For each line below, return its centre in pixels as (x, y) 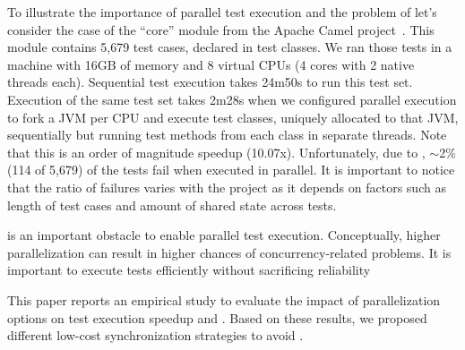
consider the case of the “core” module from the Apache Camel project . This (221, 29)
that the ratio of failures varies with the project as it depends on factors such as (227, 187)
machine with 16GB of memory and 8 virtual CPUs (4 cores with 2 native (211, 64)
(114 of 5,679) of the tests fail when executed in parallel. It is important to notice (231, 170)
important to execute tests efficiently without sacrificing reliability (189, 270)
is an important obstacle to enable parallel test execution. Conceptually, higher (224, 235)
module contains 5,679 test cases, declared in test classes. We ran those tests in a (230, 47)
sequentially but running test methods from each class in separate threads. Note (227, 135)
